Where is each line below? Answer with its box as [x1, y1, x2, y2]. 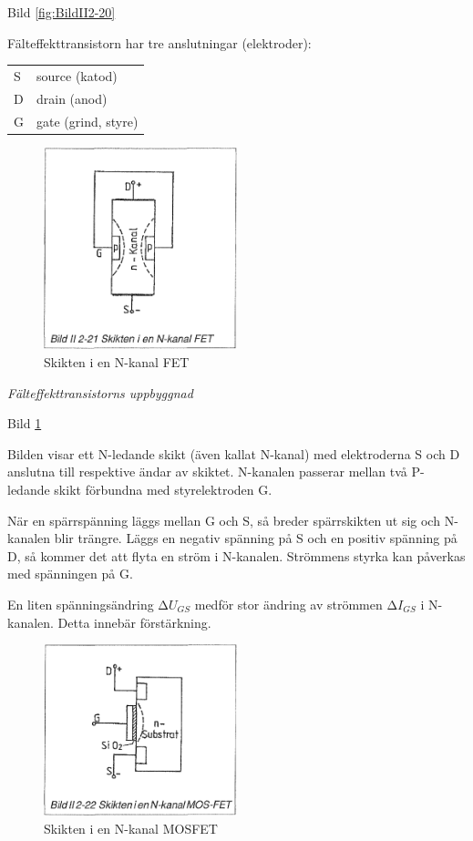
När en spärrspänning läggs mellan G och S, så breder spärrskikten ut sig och [7, 510, 440, 529]
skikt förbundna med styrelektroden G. [54, 480, 272, 499]
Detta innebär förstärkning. [57, 612, 211, 631]
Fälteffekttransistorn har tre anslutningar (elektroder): [7, 33, 312, 52]
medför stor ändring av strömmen [194, 594, 383, 613]
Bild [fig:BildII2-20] [7, 3, 116, 21]
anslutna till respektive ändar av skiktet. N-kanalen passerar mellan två [7, 462, 407, 481]
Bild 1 [7, 414, 42, 433]
